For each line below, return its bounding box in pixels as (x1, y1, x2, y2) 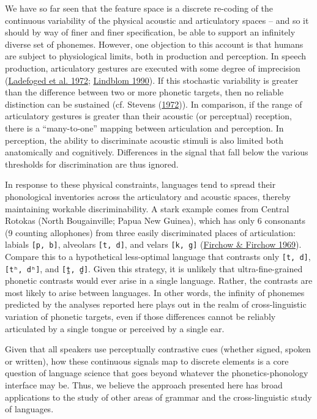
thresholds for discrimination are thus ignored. (5, 157, 179, 170)
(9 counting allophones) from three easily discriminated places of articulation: (5, 226, 296, 239)
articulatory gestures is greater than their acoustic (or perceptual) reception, (5, 109, 292, 122)
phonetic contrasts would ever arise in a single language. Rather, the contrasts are (5, 274, 313, 287)
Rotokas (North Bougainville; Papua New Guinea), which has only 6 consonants (5, 214, 306, 227)
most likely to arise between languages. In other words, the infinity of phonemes (5, 286, 305, 298)
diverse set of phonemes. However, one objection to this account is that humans (5, 37, 304, 50)
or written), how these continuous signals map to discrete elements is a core (5, 354, 289, 367)
